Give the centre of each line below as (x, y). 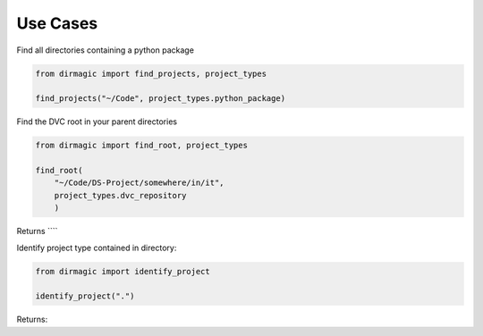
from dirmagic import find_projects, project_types (151, 73)
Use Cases (57, 23)
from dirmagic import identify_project (123, 271)
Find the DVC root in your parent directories (97, 122)
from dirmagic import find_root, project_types (141, 146)
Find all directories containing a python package (105, 50)
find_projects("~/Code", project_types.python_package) (161, 99)
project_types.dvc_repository (120, 195)
